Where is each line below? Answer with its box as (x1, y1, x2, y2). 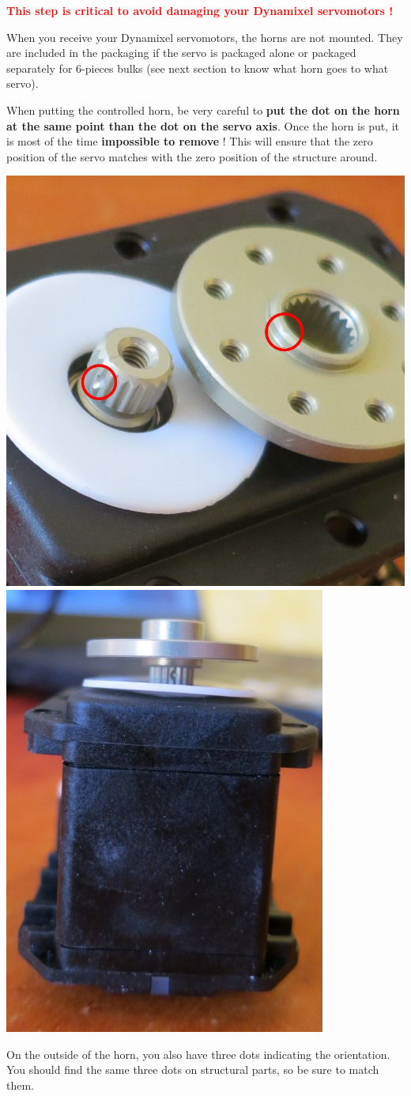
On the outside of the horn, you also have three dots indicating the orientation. (6, 1045, 390, 1062)
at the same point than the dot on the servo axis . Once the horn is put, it (6, 117, 400, 134)
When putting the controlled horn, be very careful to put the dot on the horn (6, 101, 400, 118)
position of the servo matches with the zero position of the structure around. (6, 148, 378, 164)
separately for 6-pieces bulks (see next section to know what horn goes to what (6, 59, 389, 76)
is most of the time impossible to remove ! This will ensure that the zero (6, 133, 373, 149)
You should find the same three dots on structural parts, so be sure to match (6, 1061, 379, 1078)
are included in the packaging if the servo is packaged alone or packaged (6, 44, 356, 61)
